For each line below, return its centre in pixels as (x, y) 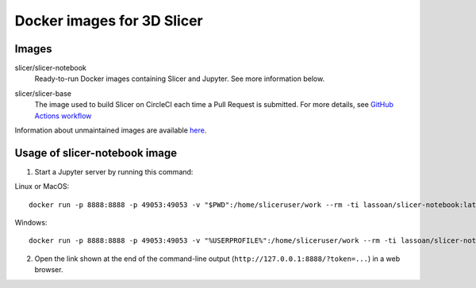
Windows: (31, 223)
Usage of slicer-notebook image (96, 153)
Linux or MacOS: (42, 186)
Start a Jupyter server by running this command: (114, 171)
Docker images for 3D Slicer (109, 21)
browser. (49, 270)
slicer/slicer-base (43, 93)
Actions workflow (63, 116)
